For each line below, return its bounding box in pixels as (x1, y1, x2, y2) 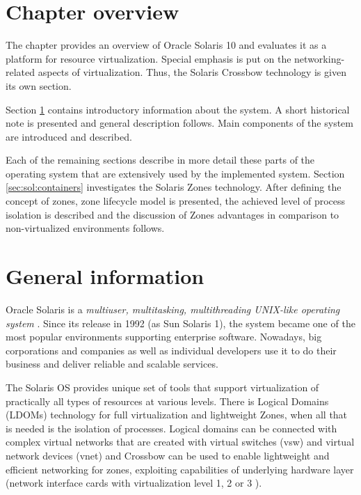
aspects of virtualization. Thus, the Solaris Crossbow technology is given (38, 65, 346, 79)
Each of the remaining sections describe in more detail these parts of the (6, 152, 315, 167)
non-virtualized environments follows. (6, 221, 165, 235)
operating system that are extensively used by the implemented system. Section (6, 166, 345, 180)
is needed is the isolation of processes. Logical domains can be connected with (6, 421, 337, 435)
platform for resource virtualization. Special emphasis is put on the (6, 51, 291, 65)
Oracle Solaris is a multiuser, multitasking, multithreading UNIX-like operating (6, 301, 340, 316)
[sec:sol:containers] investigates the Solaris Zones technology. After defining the (6, 180, 342, 194)
